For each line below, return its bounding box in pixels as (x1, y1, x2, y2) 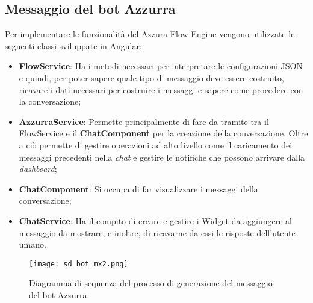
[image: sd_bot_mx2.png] (29, 259, 128, 268)
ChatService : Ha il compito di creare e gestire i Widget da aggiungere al (19, 214, 293, 227)
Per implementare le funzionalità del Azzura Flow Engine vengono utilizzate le (5, 28, 295, 40)
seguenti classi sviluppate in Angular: (5, 39, 142, 52)
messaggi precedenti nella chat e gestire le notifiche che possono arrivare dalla (19, 150, 305, 163)
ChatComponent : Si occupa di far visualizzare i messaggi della (19, 182, 258, 195)
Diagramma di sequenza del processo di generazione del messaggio (29, 277, 273, 289)
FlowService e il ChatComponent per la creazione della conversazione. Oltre (19, 127, 308, 139)
